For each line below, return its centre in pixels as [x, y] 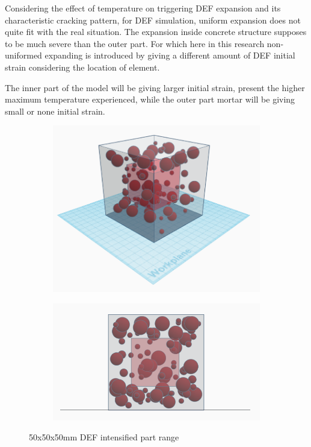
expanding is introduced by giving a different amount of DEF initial [170, 55]
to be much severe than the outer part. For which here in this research [135, 43]
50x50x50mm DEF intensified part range [104, 437]
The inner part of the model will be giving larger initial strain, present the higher [155, 87]
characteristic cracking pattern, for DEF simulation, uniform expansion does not [153, 20]
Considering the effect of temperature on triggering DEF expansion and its [143, 8]
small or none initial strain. [55, 111]
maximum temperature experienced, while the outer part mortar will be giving [150, 99]
